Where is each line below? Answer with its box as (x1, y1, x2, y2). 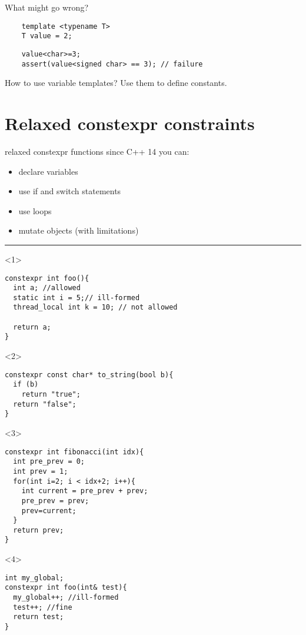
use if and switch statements (18, 185, 121, 197)
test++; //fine (13, 603, 72, 611)
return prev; (13, 526, 64, 534)
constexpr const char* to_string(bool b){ (5, 370, 174, 379)
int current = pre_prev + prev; (21, 487, 148, 496)
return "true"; (21, 390, 81, 398)
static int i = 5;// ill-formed (13, 293, 140, 302)
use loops (18, 204, 52, 217)
